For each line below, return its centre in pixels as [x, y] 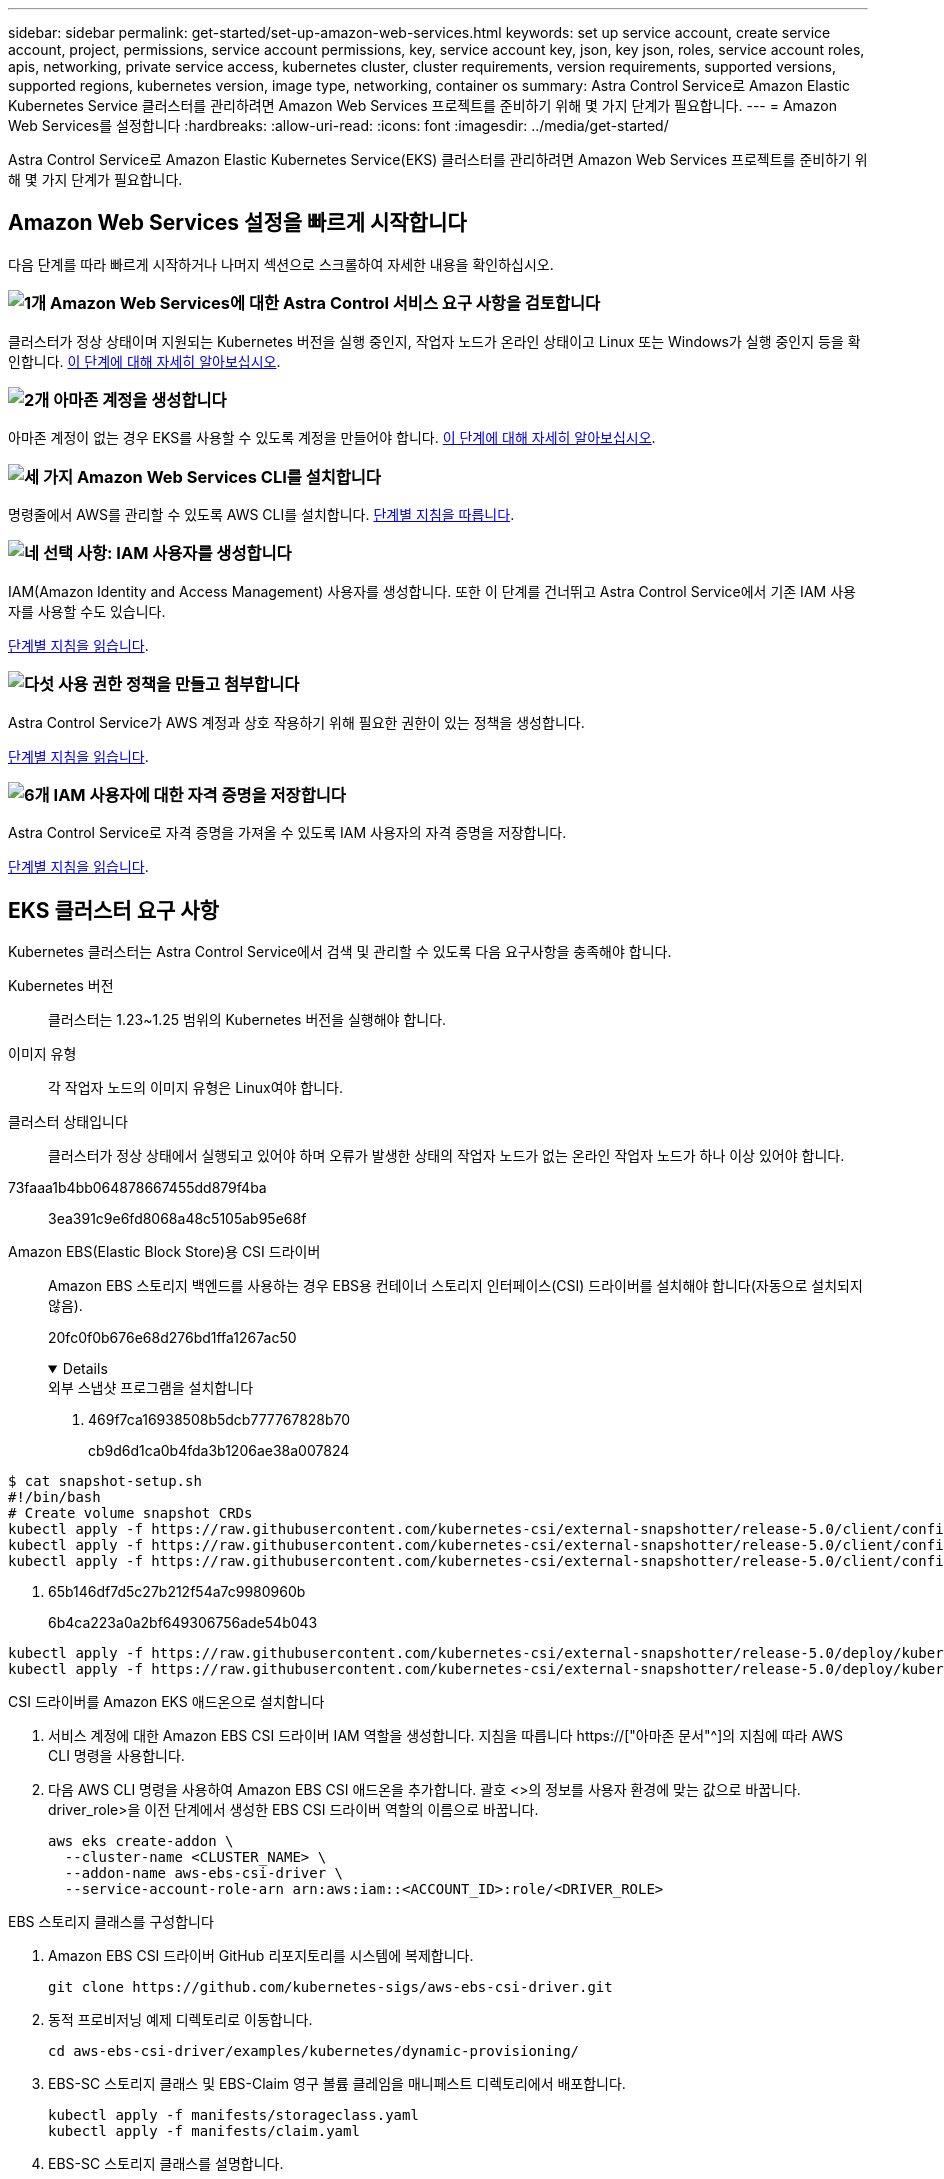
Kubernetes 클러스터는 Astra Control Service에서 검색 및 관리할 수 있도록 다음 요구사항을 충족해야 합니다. [340, 952]
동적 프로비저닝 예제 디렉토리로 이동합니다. [180, 2020]
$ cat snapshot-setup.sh [105, 1481]
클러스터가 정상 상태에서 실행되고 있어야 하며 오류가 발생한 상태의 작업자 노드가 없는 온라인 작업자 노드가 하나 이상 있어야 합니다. [446, 1156]
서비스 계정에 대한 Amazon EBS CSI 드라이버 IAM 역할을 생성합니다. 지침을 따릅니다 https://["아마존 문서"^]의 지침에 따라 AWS [446, 1736]
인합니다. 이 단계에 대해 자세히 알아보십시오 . [144, 361]
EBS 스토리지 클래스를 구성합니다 [111, 1922]
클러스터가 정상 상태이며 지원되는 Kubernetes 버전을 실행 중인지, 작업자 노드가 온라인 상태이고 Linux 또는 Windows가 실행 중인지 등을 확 [434, 341]
